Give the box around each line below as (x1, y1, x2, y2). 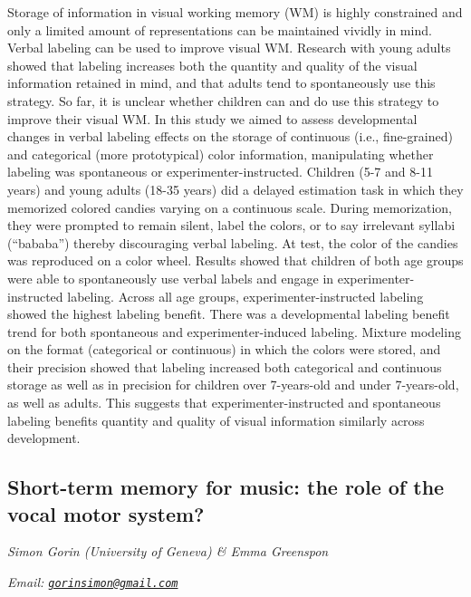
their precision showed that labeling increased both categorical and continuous (7, 357, 442, 376)
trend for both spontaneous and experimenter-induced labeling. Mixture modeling (7, 322, 461, 341)
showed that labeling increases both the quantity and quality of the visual (7, 55, 418, 74)
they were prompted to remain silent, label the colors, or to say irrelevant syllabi (7, 216, 456, 235)
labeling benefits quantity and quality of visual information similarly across (7, 410, 425, 429)
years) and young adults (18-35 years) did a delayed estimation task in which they (7, 179, 464, 198)
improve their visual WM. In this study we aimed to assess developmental (7, 109, 418, 128)
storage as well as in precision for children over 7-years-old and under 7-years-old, (7, 375, 459, 394)
